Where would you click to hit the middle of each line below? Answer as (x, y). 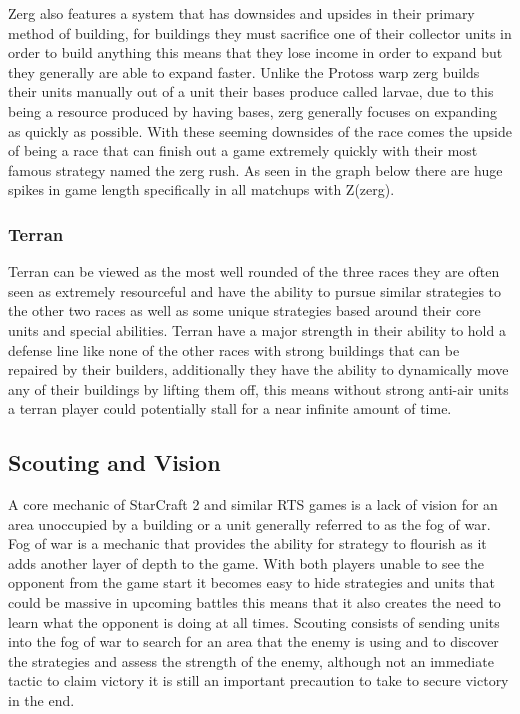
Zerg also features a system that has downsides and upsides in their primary (241, 13)
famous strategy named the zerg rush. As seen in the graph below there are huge (255, 169)
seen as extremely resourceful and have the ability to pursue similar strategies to (255, 290)
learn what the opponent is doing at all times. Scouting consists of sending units (254, 621)
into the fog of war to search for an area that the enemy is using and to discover (253, 641)
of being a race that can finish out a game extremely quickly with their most (243, 150)
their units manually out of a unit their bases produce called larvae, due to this (251, 91)
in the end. (41, 700)
